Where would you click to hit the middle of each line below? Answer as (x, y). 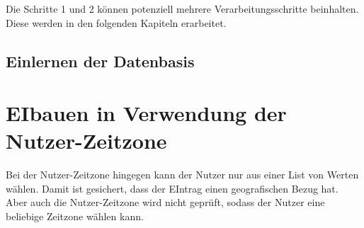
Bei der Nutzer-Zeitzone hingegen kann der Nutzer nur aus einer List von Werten (182, 175)
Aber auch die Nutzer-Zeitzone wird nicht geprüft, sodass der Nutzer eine (165, 202)
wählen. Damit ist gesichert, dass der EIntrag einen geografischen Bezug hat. (172, 188)
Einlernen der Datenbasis (100, 61)
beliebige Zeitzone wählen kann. (75, 216)
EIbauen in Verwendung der (146, 113)
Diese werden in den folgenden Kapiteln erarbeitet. (116, 22)
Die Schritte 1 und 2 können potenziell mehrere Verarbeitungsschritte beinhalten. (182, 8)
